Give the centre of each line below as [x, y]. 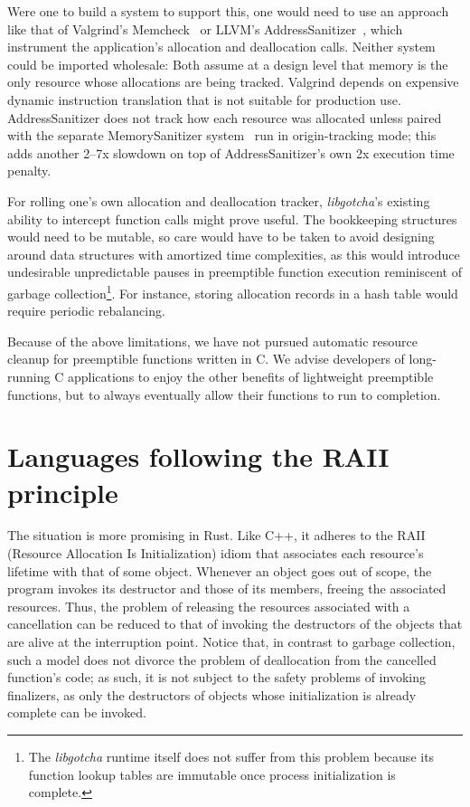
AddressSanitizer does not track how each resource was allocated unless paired [225, 117]
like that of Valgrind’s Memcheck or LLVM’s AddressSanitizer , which [205, 28]
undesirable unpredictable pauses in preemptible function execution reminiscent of [235, 272]
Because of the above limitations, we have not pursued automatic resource [213, 341]
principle [63, 492]
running [29, 376]
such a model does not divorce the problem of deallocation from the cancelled [222, 659]
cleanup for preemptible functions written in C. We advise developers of [206, 359]
